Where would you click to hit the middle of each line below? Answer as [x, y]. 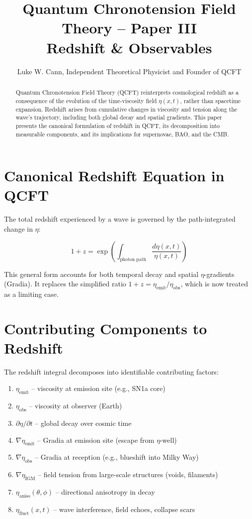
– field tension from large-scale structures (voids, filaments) [128, 474]
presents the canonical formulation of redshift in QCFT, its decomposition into [118, 125]
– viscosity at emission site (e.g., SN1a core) [98, 388]
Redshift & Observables [129, 47]
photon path [133, 260]
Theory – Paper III [129, 28]
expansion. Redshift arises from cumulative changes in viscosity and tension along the [126, 109]
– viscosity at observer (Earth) [76, 406]
